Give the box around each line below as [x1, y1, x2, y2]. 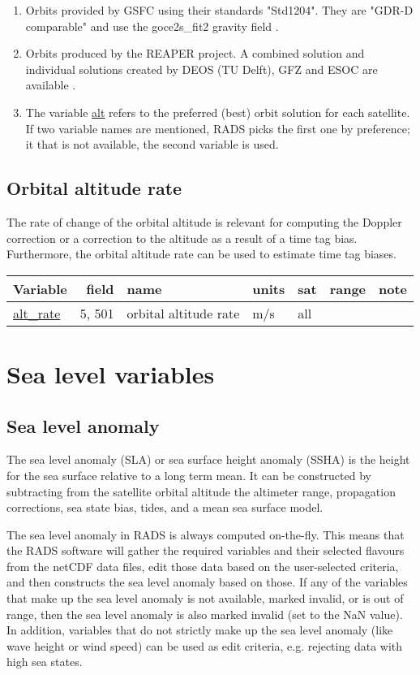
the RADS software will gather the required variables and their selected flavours [6, 542, 405, 559]
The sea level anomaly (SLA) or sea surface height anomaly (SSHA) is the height [6, 451, 410, 468]
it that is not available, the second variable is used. [25, 136, 279, 153]
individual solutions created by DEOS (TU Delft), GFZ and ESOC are [25, 60, 378, 77]
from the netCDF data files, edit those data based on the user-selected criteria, [6, 557, 399, 574]
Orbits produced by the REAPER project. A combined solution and [25, 45, 365, 62]
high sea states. [6, 653, 83, 670]
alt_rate [13, 303, 61, 322]
